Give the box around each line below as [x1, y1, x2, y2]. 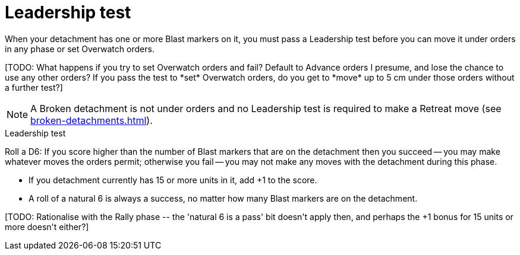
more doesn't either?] [5, 221, 89, 232]
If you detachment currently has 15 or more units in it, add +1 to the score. [29, 174, 317, 185]
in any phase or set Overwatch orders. [5, 43, 155, 54]
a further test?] [5, 82, 63, 93]
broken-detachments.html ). [30, 114, 153, 126]
